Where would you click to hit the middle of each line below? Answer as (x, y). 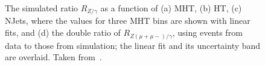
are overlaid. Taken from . (53, 57)
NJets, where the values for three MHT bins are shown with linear (128, 21)
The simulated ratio (42, 8)
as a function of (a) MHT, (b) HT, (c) (171, 8)
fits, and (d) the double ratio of (63, 32)
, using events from (207, 32)
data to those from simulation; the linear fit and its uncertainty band (133, 45)
